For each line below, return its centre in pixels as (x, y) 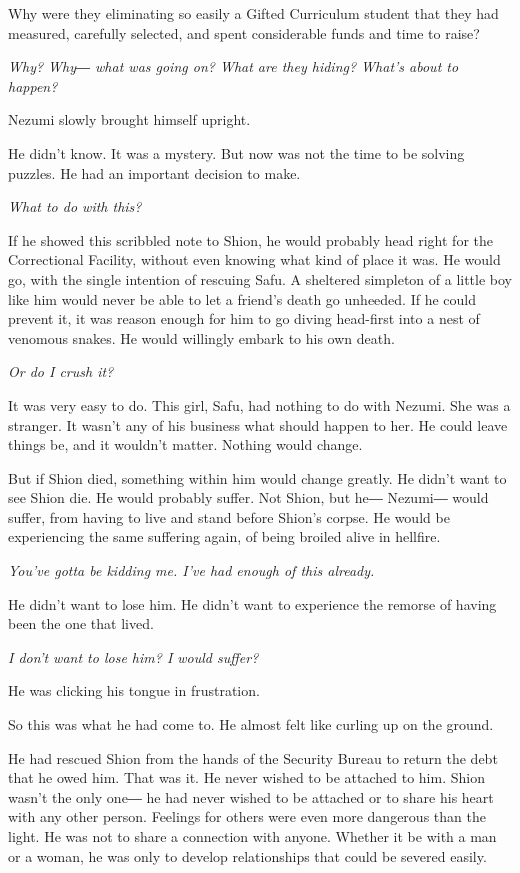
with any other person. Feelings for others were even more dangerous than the (247, 816)
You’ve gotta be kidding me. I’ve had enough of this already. (191, 570)
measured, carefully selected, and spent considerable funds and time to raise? (244, 32)
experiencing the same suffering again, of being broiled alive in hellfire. (224, 536)
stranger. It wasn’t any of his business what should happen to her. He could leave (258, 424)
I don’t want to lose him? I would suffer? (133, 656)
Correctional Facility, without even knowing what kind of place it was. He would (254, 259)
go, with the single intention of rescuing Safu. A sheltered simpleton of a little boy (260, 278)
